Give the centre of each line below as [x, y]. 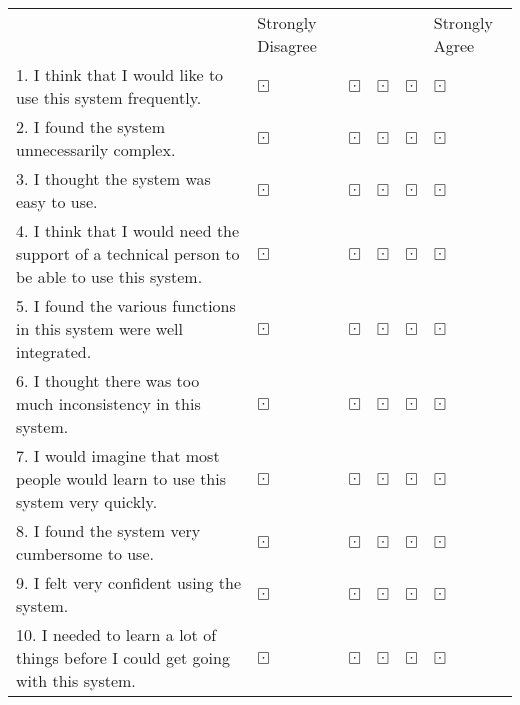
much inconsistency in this [108, 403]
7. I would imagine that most [118, 455]
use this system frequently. [109, 97]
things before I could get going [123, 657]
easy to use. [57, 201]
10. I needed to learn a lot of [116, 634]
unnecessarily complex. [96, 149]
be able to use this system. [109, 276]
